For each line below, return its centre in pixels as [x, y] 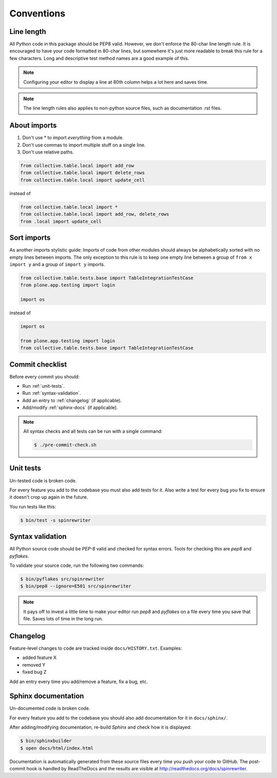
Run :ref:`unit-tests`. [44, 386]
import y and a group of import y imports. [57, 264]
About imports [33, 126]
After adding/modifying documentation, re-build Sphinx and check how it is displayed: [101, 727]
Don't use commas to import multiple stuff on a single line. [84, 145]
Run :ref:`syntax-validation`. [52, 393]
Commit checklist [38, 364]
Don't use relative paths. [48, 152]
